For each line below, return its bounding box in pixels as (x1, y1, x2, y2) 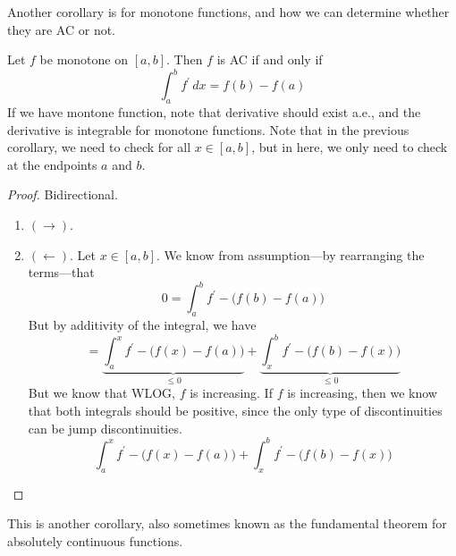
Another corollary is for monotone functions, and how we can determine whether (7, 3, 450, 21)
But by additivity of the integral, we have (28, 316, 257, 334)
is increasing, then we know (287, 383, 437, 402)
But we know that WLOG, (28, 383, 176, 402)
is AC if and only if (216, 50, 323, 69)
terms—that (28, 263, 95, 282)
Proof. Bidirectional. (7, 185, 118, 204)
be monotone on (39, 50, 129, 69)
